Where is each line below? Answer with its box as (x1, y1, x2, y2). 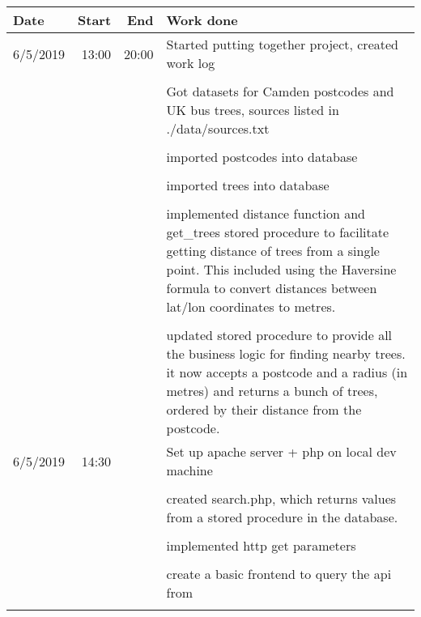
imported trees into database (166, 176, 330, 194)
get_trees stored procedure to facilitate (166, 223, 389, 241)
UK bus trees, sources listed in (166, 100, 339, 119)
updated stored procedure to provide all (166, 326, 393, 344)
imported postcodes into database (166, 147, 358, 166)
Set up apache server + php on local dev (166, 442, 397, 461)
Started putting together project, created (166, 35, 398, 53)
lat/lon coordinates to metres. (166, 297, 336, 316)
